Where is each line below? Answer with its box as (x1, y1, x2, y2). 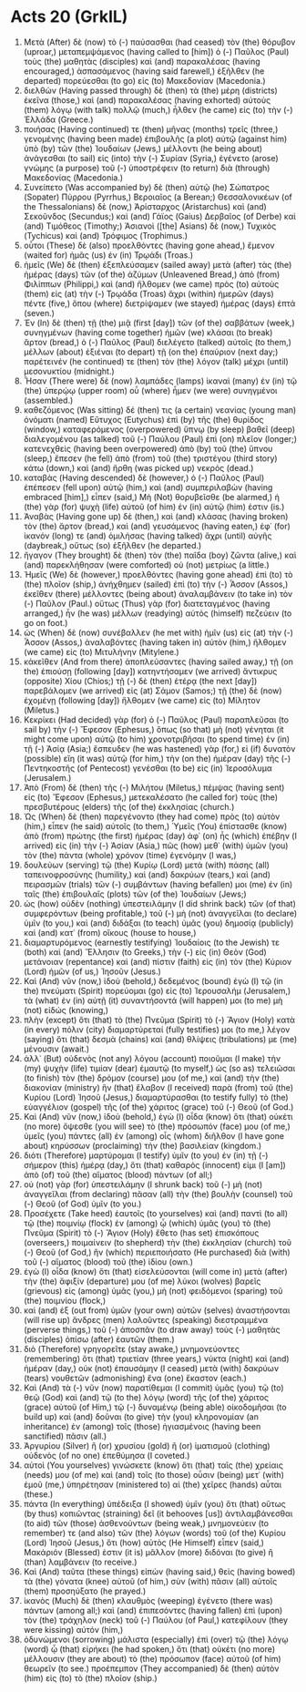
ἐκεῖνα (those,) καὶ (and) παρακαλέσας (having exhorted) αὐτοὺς (23, 94, 271, 106)
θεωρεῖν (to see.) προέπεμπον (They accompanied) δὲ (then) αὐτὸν (23, 1663, 280, 1674)
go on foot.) (23, 617, 68, 628)
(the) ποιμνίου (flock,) (23, 1295, 107, 1306)
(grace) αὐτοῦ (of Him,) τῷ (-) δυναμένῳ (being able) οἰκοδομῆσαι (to (23, 1401, 287, 1412)
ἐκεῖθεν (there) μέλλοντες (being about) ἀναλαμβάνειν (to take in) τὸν (23, 588, 293, 599)
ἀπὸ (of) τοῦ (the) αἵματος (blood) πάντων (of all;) (23, 1169, 213, 1180)
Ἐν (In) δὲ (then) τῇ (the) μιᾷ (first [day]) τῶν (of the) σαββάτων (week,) (23, 317, 295, 328)
